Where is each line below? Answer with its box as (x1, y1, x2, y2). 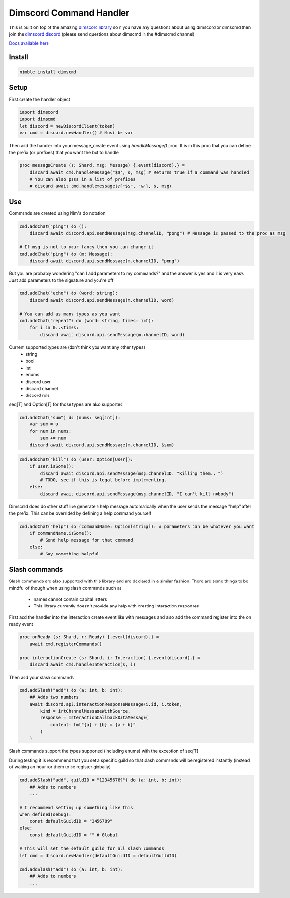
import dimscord (19, 109, 59, 115)
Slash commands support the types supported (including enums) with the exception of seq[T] (9, 748, 199, 754)
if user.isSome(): (29, 464, 74, 469)
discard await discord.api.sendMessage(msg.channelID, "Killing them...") (40, 470, 224, 476)
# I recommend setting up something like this (19, 805, 133, 810)
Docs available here (9, 40, 49, 46)
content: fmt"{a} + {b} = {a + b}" (50, 722, 136, 727)
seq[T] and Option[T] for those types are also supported (9, 401, 123, 407)
